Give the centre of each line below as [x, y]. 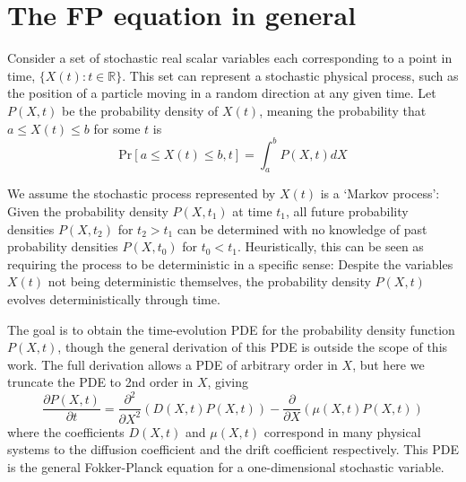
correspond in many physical [342, 431]
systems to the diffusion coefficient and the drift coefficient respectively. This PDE [233, 449]
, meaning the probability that [343, 110]
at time [252, 210]
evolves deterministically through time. [114, 298]
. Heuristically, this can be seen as [330, 246]
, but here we [388, 364]
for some [117, 128]
